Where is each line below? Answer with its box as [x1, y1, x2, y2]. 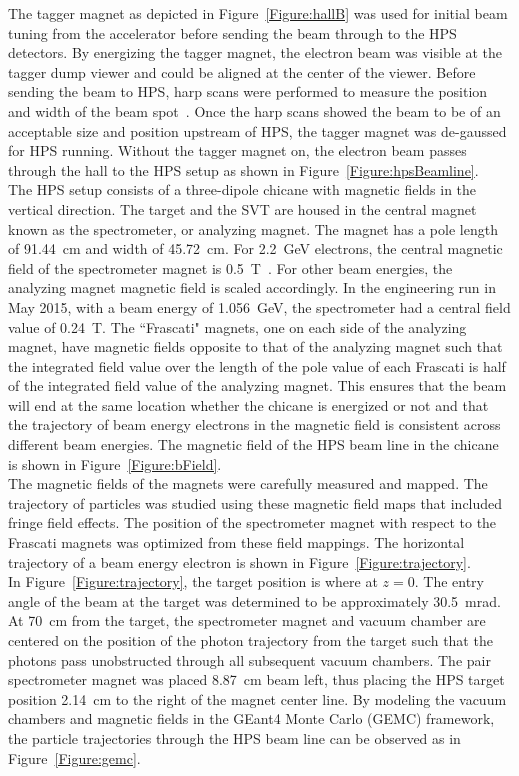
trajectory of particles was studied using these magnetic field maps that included [8, 492, 503, 513]
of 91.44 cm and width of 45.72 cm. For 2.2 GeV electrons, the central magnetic [8, 238, 503, 259]
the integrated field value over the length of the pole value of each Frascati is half [8, 355, 506, 376]
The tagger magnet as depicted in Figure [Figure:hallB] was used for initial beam [8, 3, 508, 23]
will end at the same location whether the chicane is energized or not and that [8, 394, 489, 415]
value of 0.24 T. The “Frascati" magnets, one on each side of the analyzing [8, 316, 467, 337]
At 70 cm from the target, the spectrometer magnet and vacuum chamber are [8, 610, 486, 631]
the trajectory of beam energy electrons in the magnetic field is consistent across [8, 414, 501, 435]
